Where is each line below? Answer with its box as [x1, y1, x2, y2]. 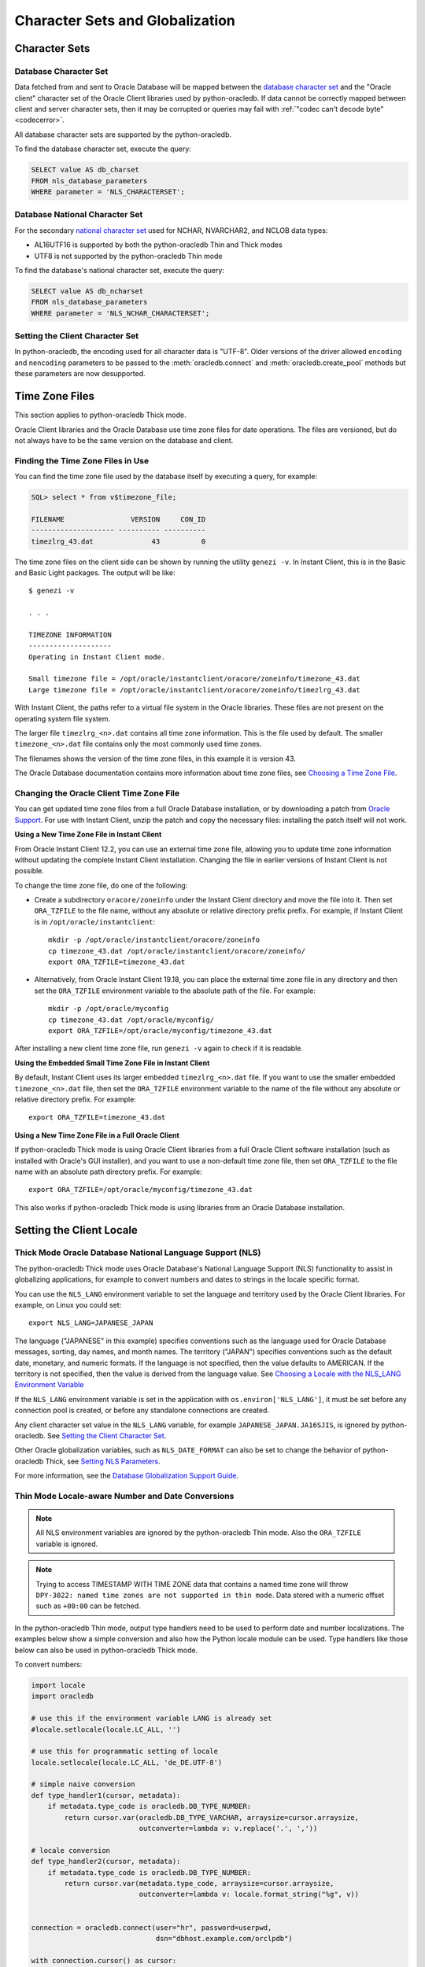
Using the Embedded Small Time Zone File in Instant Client [14, 1058, 210, 1068]
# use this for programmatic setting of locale [31, 1747, 218, 1756]
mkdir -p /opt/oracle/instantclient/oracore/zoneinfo [48, 936, 260, 944]
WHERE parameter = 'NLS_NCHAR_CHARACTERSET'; [31, 308, 210, 318]
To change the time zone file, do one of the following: [14, 880, 188, 890]
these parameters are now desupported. [14, 369, 146, 378]
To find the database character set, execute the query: [14, 144, 192, 153]
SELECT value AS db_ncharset [31, 286, 144, 295]
